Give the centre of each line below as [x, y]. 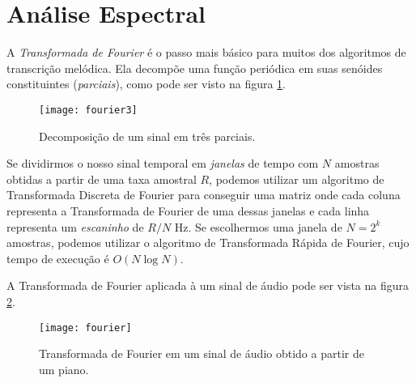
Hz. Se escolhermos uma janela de [258, 226]
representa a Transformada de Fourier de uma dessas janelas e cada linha [188, 210]
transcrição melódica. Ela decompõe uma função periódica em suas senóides [195, 68]
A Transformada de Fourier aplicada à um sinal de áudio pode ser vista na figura [208, 285]
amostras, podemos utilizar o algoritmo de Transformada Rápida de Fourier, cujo [208, 243]
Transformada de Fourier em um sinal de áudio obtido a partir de [202, 353]
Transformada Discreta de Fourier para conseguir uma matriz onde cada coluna [204, 195]
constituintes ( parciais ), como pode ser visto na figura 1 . [146, 84]
